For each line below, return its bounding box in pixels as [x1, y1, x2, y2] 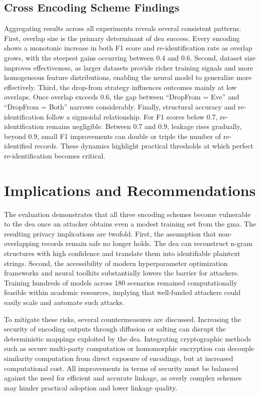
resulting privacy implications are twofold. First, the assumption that [4, 228, 216, 238]
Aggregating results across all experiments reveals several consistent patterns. [4, 23, 241, 33]
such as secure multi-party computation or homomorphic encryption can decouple [4, 343, 254, 353]
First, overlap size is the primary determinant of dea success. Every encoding [4, 32, 240, 43]
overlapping [4, 238, 39, 248]
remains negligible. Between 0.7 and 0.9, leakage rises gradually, [46, 121, 242, 131]
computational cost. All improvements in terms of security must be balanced [4, 362, 238, 373]
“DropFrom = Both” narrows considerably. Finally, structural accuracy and [4, 101, 235, 111]
